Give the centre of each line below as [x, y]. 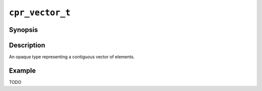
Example [22, 70]
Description [27, 45]
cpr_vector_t [40, 13]
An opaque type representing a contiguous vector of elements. [72, 57]
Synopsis [24, 30]
